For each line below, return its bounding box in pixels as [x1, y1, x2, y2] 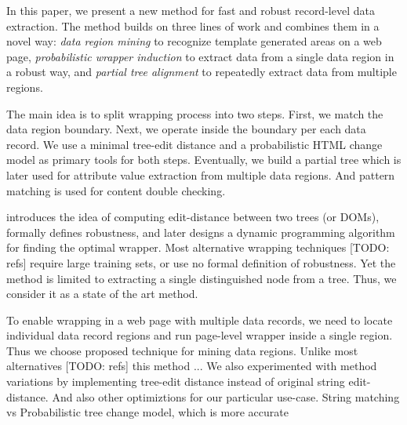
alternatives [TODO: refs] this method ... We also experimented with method [6, 358, 377, 374]
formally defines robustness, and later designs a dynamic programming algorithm [6, 223, 395, 240]
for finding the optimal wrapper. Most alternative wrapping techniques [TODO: [6, 239, 390, 256]
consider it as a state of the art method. [6, 285, 198, 302]
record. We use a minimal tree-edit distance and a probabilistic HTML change [6, 136, 383, 152]
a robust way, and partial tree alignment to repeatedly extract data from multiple [6, 64, 397, 80]
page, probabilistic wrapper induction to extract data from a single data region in [6, 48, 394, 64]
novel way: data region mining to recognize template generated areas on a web [6, 33, 382, 49]
